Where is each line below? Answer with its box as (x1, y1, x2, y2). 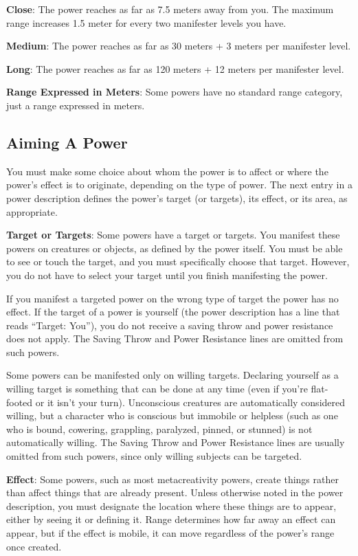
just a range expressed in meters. (6, 98, 145, 112)
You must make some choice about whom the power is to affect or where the (6, 164, 328, 178)
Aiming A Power (6, 131, 128, 153)
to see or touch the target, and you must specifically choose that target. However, (6, 254, 350, 269)
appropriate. (6, 204, 58, 219)
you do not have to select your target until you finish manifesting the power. (6, 267, 328, 282)
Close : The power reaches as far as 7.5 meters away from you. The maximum (6, 2, 334, 16)
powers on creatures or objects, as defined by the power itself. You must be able (6, 241, 343, 255)
